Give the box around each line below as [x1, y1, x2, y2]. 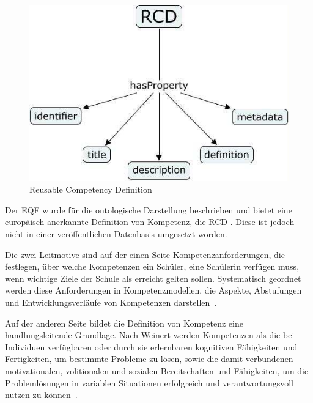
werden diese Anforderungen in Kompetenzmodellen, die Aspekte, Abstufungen [5, 284, 302, 297]
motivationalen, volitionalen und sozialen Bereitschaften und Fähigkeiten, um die [5, 364, 309, 377]
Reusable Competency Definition [29, 183, 152, 196]
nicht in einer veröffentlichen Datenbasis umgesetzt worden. [5, 227, 227, 240]
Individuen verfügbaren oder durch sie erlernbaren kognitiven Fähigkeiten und [5, 340, 298, 353]
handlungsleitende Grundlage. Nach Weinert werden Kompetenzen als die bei [5, 328, 295, 341]
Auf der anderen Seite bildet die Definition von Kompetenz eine [5, 316, 243, 329]
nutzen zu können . [5, 388, 78, 401]
